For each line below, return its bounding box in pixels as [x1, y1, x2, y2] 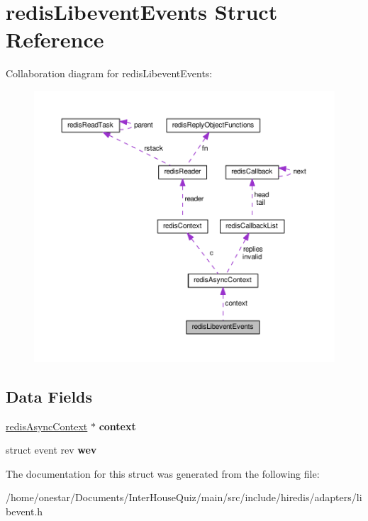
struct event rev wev [6, 442, 97, 457]
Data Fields [6, 385, 93, 407]
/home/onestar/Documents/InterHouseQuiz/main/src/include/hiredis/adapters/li [6, 490, 362, 505]
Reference [6, 25, 104, 54]
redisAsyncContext [6, 418, 88, 433]
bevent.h [6, 504, 43, 519]
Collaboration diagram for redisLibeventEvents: [6, 66, 213, 81]
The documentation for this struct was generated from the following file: [6, 466, 320, 481]
